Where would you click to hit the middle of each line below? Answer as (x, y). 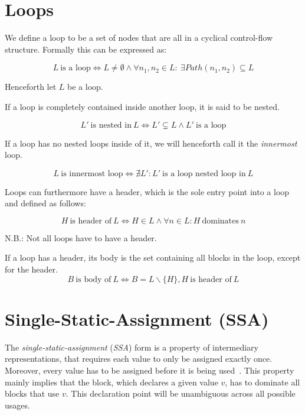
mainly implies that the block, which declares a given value (111, 382)
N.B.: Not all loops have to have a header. (81, 237)
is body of (94, 279)
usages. (17, 405)
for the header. (31, 269)
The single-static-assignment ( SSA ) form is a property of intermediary (132, 347)
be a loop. (85, 87)
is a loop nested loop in (204, 174)
